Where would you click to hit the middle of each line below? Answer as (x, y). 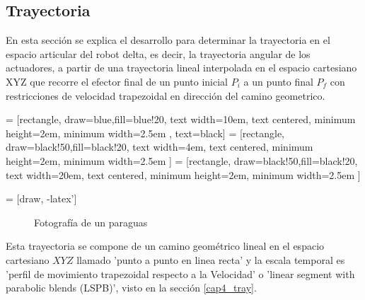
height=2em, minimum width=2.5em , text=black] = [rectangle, (145, 133)
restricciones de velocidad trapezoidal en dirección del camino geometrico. (166, 95)
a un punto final (278, 81)
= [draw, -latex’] (41, 198)
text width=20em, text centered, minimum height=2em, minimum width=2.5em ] (183, 174)
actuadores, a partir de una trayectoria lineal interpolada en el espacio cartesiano (181, 68)
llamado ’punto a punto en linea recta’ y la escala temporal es (211, 259)
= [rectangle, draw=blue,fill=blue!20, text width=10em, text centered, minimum (181, 119)
